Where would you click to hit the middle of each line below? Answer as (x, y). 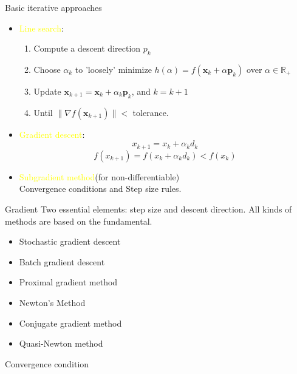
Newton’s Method (52, 302)
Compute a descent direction (87, 48)
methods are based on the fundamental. (79, 221)
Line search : (41, 28)
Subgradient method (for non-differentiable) (99, 176)
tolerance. (151, 112)
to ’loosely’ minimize (113, 69)
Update (47, 91)
